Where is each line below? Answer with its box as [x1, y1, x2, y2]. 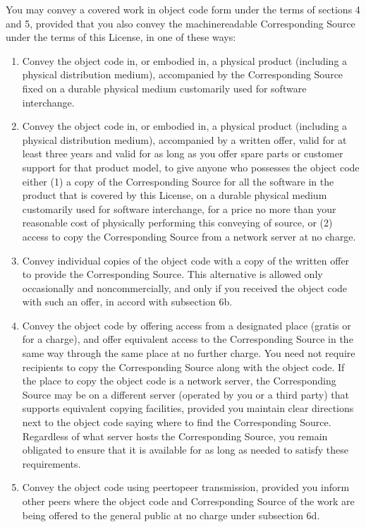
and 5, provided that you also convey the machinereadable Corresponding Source [6, 16, 355, 30]
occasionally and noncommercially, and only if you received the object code [22, 280, 348, 295]
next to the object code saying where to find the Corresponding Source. [22, 415, 331, 430]
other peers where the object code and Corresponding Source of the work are [22, 494, 355, 508]
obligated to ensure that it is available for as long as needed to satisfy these [22, 442, 348, 457]
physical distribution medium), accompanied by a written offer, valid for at [22, 132, 347, 147]
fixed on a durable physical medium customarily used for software [22, 80, 307, 95]
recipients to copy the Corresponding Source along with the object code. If [22, 359, 345, 374]
